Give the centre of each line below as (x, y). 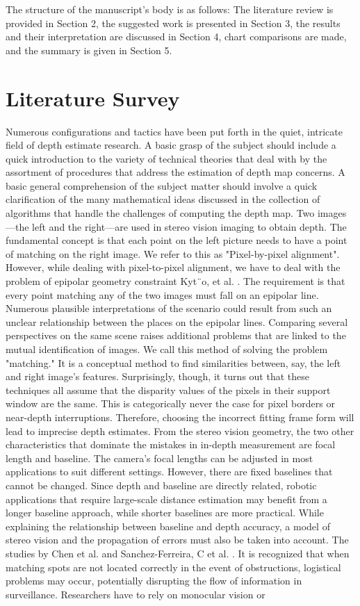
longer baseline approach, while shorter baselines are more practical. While (165, 513)
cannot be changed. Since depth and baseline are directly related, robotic (161, 485)
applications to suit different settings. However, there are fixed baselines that (169, 472)
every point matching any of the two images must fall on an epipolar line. (162, 294)
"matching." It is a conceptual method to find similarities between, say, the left (173, 362)
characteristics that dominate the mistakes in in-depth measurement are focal (171, 444)
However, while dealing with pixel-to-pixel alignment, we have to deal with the (173, 267)
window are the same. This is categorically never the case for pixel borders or (170, 403)
